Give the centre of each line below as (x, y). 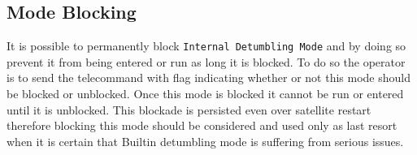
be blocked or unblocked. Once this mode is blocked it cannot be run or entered (205, 94)
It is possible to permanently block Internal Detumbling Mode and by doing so (206, 46)
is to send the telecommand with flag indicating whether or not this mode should (208, 77)
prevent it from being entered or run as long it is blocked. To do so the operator (206, 61)
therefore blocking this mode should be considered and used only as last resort (202, 125)
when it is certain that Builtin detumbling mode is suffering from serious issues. (205, 141)
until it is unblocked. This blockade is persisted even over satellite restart (189, 109)
